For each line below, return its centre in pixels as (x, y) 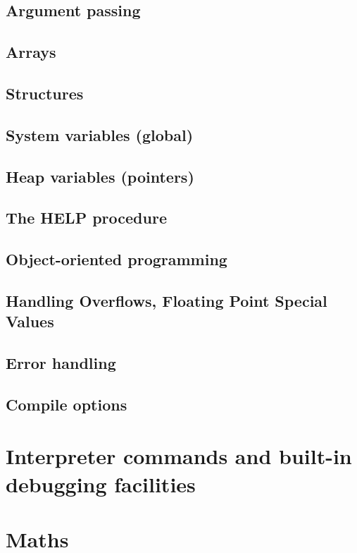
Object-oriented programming (117, 259)
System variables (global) (100, 134)
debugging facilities (101, 484)
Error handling (61, 363)
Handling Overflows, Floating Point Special (167, 300)
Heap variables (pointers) (100, 176)
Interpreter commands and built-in (179, 456)
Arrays (31, 52)
